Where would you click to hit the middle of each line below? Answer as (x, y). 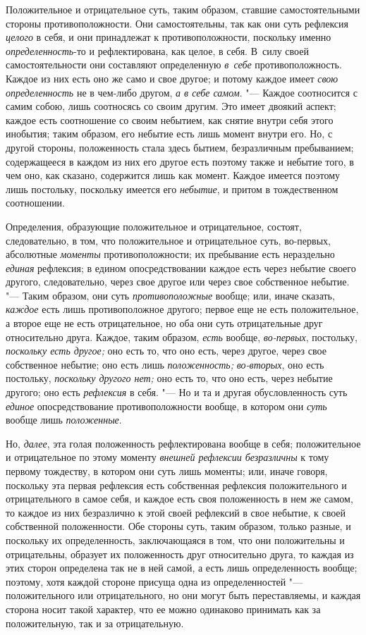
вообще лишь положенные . (64, 420)
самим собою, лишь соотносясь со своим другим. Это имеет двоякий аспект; (171, 106)
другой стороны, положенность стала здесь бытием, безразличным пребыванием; (180, 147)
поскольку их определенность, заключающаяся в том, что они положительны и (175, 540)
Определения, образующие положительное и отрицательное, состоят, (154, 226)
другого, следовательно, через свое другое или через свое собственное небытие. (178, 282)
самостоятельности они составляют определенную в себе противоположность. (174, 64)
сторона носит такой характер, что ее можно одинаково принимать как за (163, 609)
